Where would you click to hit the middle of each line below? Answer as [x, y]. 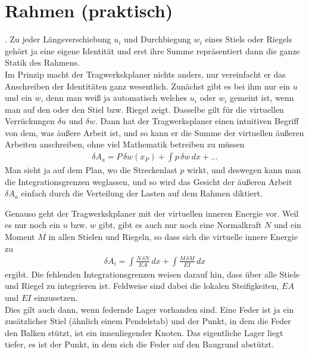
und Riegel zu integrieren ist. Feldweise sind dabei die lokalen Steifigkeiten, [142, 286]
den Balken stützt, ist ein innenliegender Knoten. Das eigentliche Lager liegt [144, 332]
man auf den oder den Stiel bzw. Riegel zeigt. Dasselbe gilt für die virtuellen [144, 109]
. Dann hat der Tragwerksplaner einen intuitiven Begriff [197, 121]
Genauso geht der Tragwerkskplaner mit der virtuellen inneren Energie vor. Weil [152, 213]
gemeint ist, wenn [262, 98]
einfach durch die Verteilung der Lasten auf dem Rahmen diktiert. [142, 193]
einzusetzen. [56, 297]
